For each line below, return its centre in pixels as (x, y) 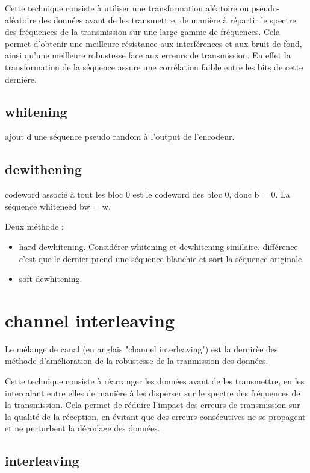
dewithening (44, 169)
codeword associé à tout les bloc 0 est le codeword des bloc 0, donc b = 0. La (147, 194)
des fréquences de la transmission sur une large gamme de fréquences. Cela (143, 32)
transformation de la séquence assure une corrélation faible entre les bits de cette (154, 67)
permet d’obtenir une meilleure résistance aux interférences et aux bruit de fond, (153, 43)
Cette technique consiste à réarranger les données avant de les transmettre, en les (155, 381)
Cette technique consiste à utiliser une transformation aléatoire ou (127, 8)
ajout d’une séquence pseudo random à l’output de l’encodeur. (120, 136)
